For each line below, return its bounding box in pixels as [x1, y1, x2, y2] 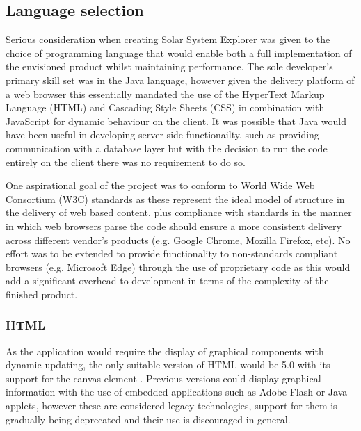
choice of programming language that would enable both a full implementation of [6, 45, 352, 60]
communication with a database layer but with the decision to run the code [6, 140, 328, 155]
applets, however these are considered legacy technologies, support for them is [6, 398, 337, 413]
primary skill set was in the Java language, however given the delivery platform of [6, 72, 355, 87]
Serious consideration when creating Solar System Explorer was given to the [6, 32, 330, 47]
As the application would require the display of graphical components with [6, 343, 324, 358]
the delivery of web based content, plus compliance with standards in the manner [6, 205, 352, 220]
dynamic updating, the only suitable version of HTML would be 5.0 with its [6, 357, 330, 372]
